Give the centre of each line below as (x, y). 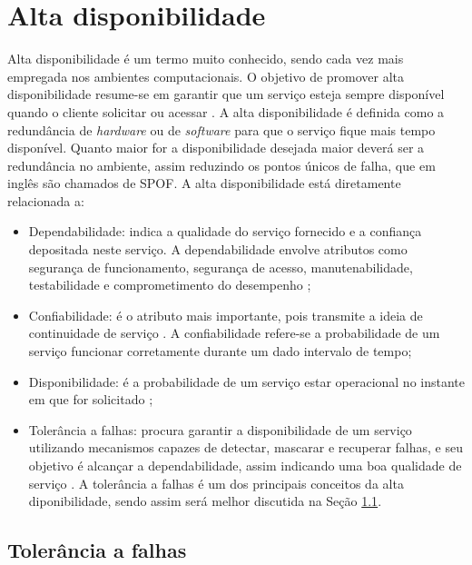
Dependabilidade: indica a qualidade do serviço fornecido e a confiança (225, 231)
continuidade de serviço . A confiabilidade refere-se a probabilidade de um (234, 333)
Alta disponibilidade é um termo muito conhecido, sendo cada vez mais (206, 59)
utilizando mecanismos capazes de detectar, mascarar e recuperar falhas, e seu (246, 447)
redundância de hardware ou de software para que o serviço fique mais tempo (221, 129)
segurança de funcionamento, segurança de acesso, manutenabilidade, (221, 267)
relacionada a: (46, 200)
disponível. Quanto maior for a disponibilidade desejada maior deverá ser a (216, 148)
